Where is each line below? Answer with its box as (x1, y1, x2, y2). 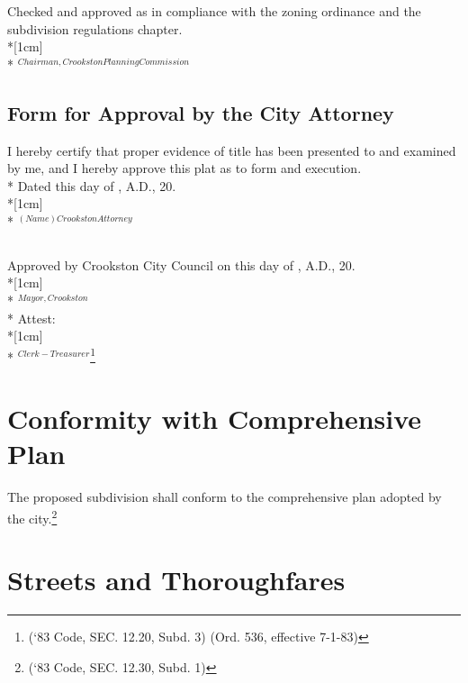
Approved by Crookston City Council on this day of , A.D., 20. (7, 255, 355, 274)
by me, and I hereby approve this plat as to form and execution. (7, 159, 362, 178)
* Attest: (7, 308, 56, 327)
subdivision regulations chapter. (7, 19, 183, 38)
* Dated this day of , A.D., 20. (7, 176, 176, 195)
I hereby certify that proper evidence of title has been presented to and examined (7, 141, 456, 159)
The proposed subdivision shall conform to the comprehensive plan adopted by (7, 487, 442, 506)
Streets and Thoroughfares (7, 561, 346, 598)
